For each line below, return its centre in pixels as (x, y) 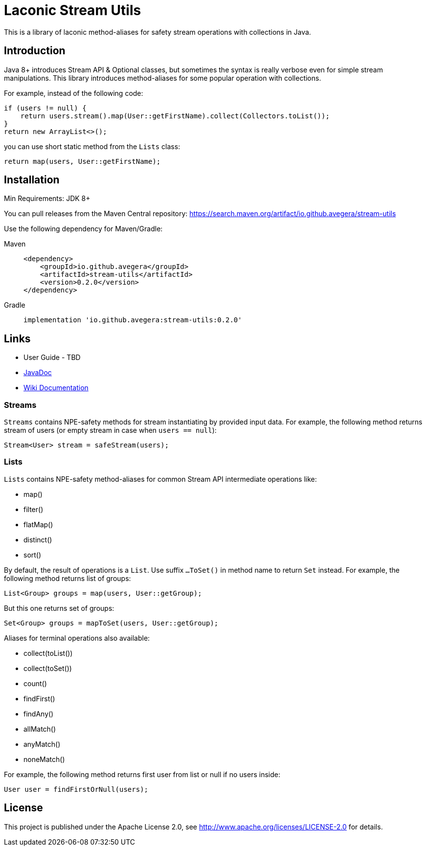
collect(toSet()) (48, 668)
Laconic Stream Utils (73, 10)
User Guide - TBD (52, 358)
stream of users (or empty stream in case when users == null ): (110, 430)
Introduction (35, 51)
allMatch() (40, 729)
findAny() (39, 714)
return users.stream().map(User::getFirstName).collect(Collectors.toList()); (175, 116)
